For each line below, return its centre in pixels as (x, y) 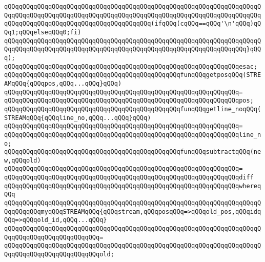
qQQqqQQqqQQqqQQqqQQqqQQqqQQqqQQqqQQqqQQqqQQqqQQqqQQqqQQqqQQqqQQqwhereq (133, 186)
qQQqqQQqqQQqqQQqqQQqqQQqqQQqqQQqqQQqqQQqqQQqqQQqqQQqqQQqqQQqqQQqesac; (131, 66)
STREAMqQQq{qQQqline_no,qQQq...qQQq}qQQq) (78, 118)
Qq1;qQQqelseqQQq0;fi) (43, 32)
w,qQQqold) (23, 160)
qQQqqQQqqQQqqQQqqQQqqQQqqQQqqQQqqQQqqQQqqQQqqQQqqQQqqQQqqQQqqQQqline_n (133, 135)
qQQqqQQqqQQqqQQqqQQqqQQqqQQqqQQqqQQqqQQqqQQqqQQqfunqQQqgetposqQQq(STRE (133, 75)
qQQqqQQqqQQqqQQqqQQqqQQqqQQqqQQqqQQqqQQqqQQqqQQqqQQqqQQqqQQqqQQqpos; (129, 101)
